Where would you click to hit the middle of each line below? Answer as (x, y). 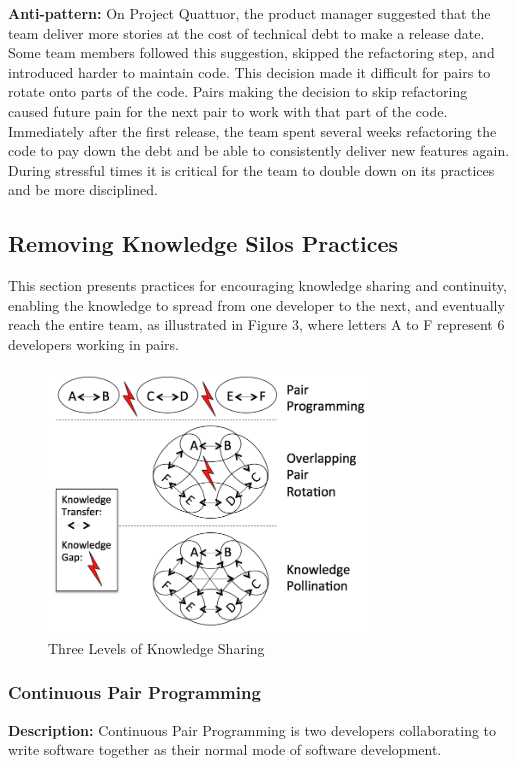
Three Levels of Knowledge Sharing (156, 647)
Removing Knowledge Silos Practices (203, 243)
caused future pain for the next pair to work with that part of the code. (228, 110)
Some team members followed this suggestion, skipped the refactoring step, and (251, 52)
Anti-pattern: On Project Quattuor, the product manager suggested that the (249, 13)
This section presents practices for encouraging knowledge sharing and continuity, (257, 285)
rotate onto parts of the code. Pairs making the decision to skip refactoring (238, 91)
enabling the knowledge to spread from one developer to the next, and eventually (256, 304)
